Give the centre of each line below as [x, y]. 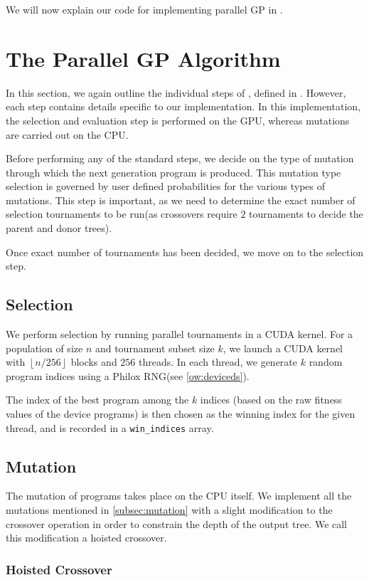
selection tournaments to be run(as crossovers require [122, 214]
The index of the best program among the [97, 400]
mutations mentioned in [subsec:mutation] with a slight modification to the [169, 510]
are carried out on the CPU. [67, 134]
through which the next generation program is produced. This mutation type [173, 172]
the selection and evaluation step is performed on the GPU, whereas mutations [178, 120]
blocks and [94, 362]
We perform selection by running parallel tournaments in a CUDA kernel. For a [180, 334]
